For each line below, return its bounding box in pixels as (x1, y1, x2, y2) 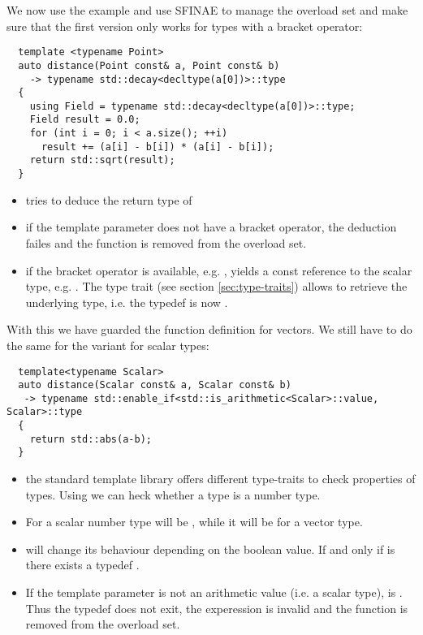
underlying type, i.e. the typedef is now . (25, 293, 228, 310)
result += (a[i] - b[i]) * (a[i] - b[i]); (41, 140, 274, 153)
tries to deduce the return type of (25, 191, 192, 208)
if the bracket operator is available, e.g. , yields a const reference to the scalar (25, 261, 412, 279)
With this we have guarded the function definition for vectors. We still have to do (6, 321, 412, 338)
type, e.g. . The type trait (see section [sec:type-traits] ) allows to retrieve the (25, 278, 408, 295)
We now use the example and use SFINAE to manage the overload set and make (6, 2, 408, 18)
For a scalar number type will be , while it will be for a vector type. (25, 513, 363, 530)
